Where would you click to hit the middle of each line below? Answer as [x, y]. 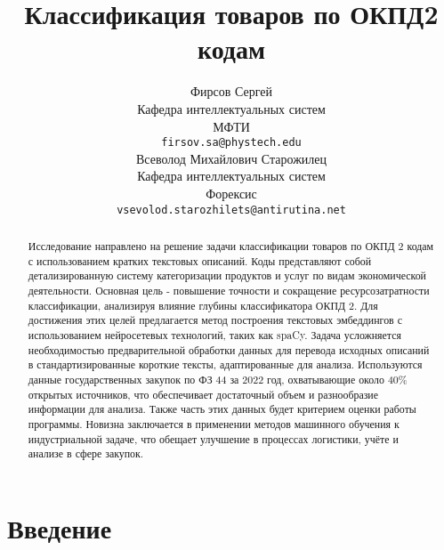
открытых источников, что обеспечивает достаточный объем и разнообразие [203, 394]
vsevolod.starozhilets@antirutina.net [231, 210]
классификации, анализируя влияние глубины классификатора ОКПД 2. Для [203, 305]
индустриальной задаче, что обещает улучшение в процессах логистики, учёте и [213, 438]
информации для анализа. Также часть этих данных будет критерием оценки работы [222, 409]
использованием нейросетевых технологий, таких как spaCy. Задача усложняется [214, 334]
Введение [60, 527]
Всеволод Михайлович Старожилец [231, 158]
